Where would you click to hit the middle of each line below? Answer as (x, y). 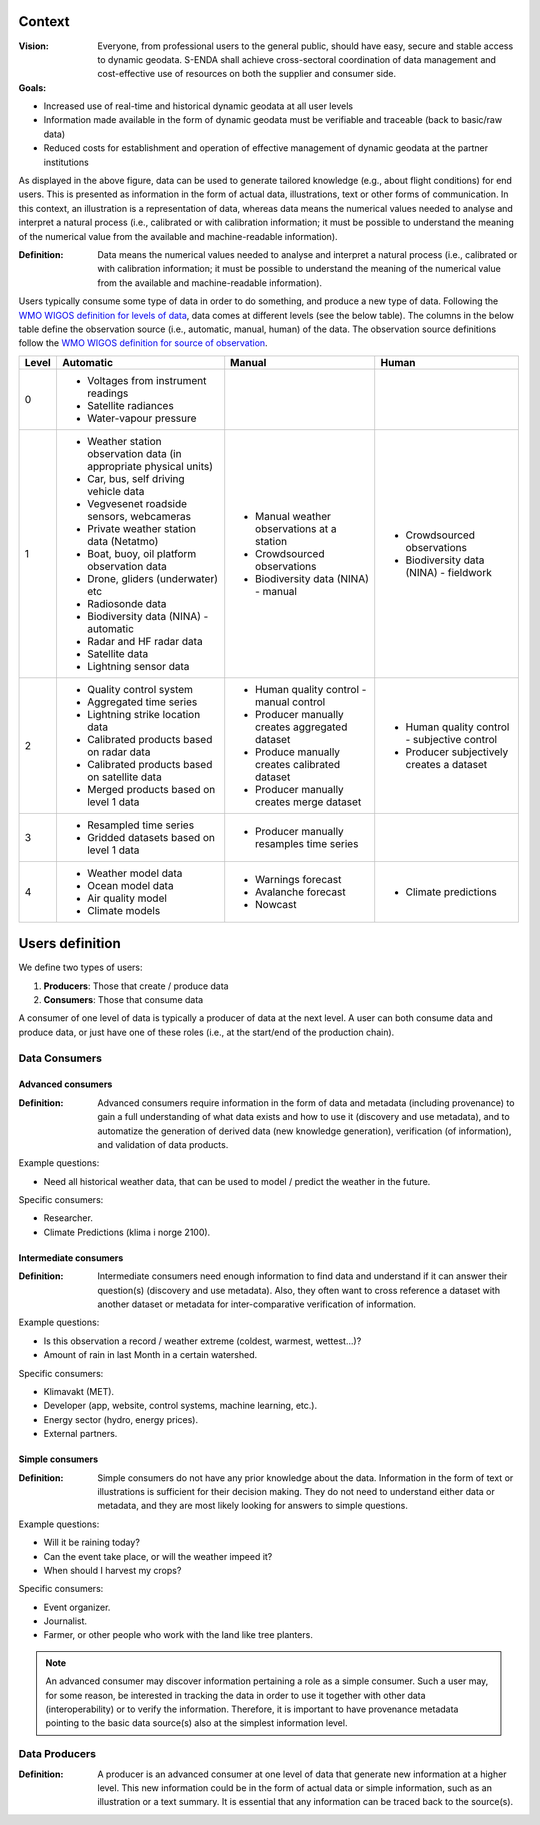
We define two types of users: (81, 967)
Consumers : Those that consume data (123, 1000)
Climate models (123, 910)
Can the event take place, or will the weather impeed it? (158, 1556)
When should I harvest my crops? (112, 1570)
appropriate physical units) (150, 466)
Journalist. (65, 1621)
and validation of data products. (163, 1144)
